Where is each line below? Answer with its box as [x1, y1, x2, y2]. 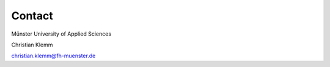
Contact [11, 9, 53, 22]
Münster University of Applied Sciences [11, 30, 112, 37]
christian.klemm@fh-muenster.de [11, 52, 96, 60]
